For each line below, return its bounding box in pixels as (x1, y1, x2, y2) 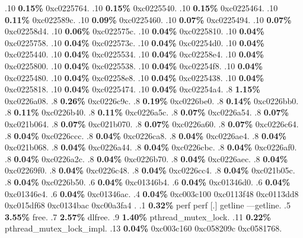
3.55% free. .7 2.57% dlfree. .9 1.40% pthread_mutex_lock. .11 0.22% (5, 210, 271, 223)
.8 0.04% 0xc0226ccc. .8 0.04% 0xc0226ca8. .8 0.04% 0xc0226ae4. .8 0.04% (5, 129, 286, 141)
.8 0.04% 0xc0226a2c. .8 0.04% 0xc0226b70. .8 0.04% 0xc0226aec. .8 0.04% (5, 152, 288, 165)
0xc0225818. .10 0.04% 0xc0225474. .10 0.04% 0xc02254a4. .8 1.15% (5, 83, 260, 95)
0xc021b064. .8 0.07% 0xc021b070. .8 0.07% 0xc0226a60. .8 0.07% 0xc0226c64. (5, 117, 299, 130)
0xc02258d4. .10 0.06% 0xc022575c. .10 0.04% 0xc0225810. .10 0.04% (5, 25, 264, 37)
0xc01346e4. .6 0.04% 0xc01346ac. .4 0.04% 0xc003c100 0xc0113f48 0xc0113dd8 (5, 187, 299, 200)
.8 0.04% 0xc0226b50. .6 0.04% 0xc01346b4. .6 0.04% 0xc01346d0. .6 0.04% (5, 175, 291, 188)
